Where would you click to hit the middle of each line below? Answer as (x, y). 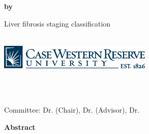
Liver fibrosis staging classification (57, 23)
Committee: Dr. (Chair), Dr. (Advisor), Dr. (72, 109)
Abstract (20, 127)
